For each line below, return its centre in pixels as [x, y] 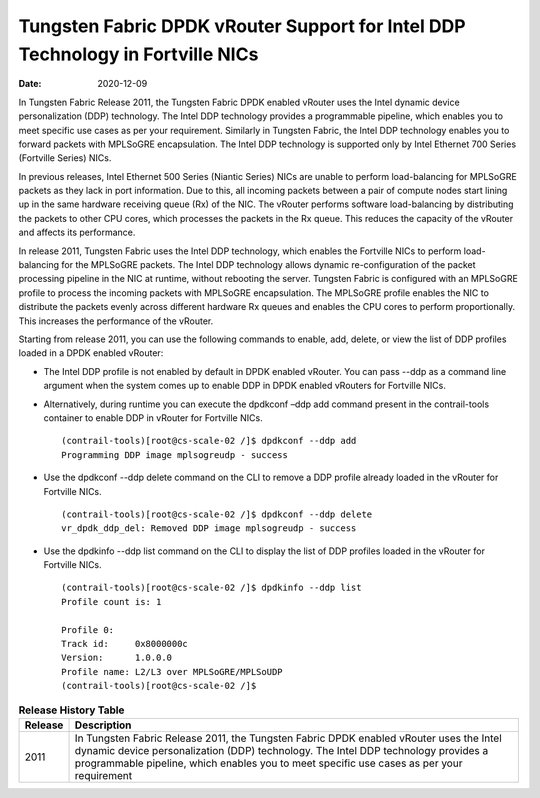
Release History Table [71, 710]
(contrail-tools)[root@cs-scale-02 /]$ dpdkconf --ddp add [209, 441]
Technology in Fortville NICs [138, 54]
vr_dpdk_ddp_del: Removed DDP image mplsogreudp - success [209, 528]
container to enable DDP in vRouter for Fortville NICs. [153, 417]
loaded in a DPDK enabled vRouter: [91, 353]
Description [103, 725]
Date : [30, 84]
